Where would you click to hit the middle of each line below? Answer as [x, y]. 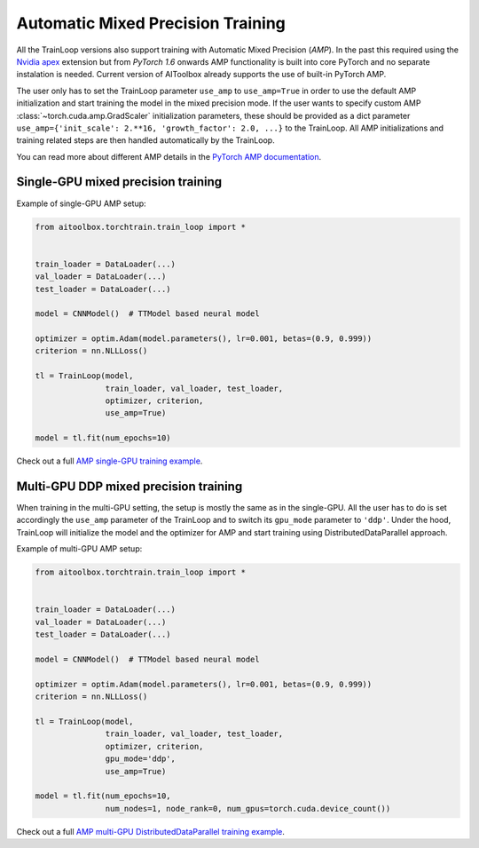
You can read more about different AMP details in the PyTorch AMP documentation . [169, 156]
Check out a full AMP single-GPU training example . [110, 461]
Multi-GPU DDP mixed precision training [130, 487]
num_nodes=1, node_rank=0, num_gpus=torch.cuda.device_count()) [248, 808]
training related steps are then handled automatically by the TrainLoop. [145, 140]
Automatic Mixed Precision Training [151, 23]
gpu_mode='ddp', [141, 759]
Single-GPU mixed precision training [119, 182]
